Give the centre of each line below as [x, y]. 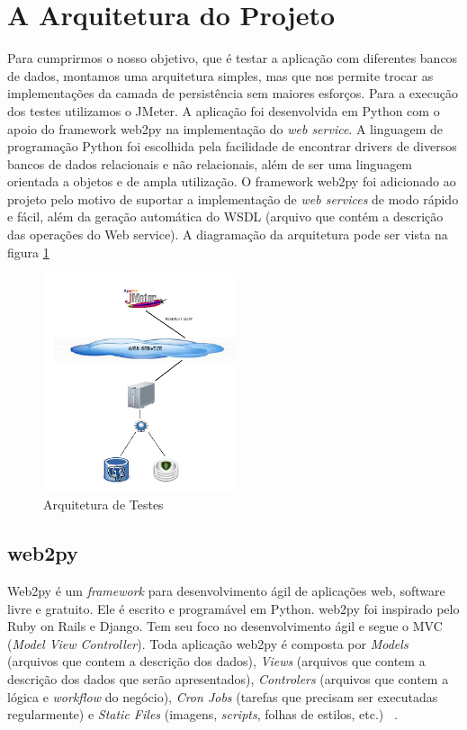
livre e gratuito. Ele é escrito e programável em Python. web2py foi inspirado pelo [233, 608]
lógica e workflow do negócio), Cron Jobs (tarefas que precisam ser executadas [223, 696]
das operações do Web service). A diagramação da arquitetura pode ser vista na [228, 234]
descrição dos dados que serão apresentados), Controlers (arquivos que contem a [228, 678]
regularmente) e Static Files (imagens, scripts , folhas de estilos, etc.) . [202, 714]
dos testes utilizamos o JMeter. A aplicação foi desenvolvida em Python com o [224, 110]
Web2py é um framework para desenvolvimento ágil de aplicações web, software [226, 590]
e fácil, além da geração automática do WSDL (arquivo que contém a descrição [225, 216]
